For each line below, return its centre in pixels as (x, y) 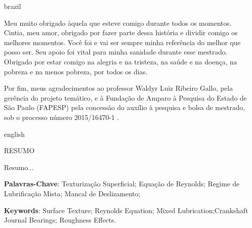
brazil (13, 6)
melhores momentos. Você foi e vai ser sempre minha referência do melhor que (122, 42)
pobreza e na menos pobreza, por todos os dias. (76, 71)
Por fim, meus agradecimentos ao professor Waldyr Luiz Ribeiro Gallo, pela (119, 88)
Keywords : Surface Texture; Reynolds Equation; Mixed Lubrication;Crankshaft (126, 210)
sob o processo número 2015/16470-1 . (62, 117)
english (15, 134)
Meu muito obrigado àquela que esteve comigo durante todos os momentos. (118, 23)
